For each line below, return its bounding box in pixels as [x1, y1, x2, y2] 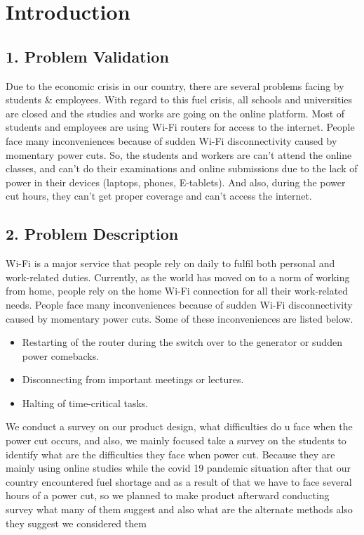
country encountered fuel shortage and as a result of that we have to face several [6, 474, 352, 489]
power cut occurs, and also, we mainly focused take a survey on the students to [6, 433, 346, 448]
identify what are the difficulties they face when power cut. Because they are [6, 446, 335, 461]
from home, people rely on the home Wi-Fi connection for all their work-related [6, 283, 349, 298]
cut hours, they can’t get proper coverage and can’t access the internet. [6, 188, 312, 203]
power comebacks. [22, 348, 100, 363]
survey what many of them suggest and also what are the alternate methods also [6, 502, 353, 517]
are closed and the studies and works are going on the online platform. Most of [6, 105, 345, 120]
